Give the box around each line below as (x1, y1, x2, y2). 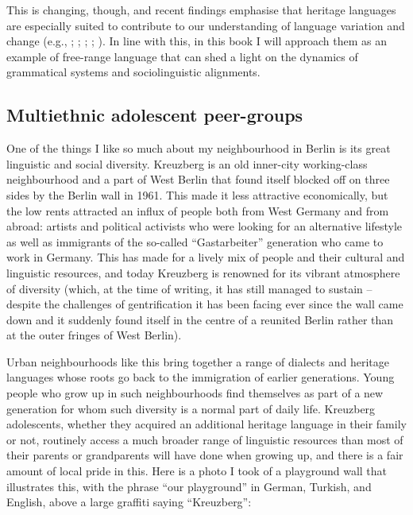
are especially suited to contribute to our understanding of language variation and (6, 17, 405, 33)
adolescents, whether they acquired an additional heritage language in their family (6, 416, 407, 432)
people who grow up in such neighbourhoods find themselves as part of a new (6, 385, 384, 401)
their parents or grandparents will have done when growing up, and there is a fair (6, 447, 403, 463)
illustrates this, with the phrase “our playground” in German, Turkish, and (6, 478, 372, 494)
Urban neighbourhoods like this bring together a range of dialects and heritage (6, 353, 389, 370)
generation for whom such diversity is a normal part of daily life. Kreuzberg (6, 400, 376, 416)
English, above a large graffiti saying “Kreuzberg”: (6, 494, 252, 510)
